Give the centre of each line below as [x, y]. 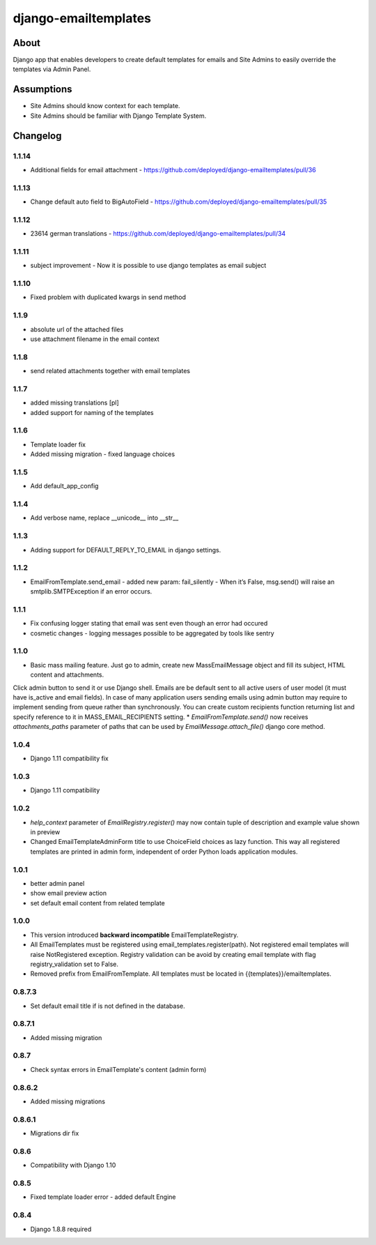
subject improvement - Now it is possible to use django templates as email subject [148, 266]
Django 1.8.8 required [61, 1229]
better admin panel [57, 883]
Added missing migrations [68, 1101]
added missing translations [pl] [75, 403]
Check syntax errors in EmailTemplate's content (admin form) [118, 1069]
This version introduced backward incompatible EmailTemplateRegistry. [134, 935]
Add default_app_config [64, 486]
